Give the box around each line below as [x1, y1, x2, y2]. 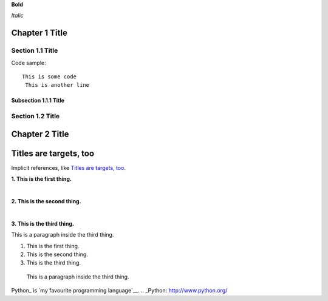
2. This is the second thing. [11, 197, 81, 205]
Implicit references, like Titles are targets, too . [11, 164, 126, 171]
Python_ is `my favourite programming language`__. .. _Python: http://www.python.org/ [11, 287, 228, 294]
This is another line [25, 82, 90, 89]
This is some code [22, 73, 77, 80]
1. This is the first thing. [11, 175, 72, 183]
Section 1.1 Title [11, 46, 58, 55]
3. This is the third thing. [11, 220, 74, 227]
